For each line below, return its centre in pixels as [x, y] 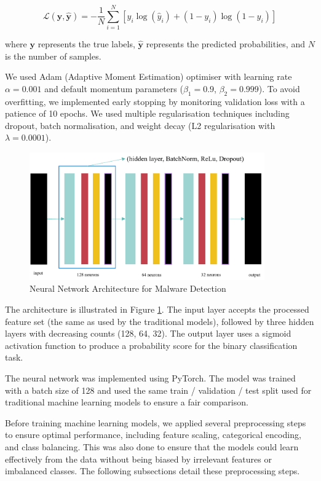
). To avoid [279, 88]
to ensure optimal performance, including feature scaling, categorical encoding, [153, 435]
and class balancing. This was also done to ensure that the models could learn [152, 446]
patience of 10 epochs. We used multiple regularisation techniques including [147, 113]
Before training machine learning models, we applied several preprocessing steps [156, 422]
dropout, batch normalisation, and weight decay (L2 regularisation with [140, 125]
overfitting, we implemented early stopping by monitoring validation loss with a [155, 101]
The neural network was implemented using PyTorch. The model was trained [150, 378]
